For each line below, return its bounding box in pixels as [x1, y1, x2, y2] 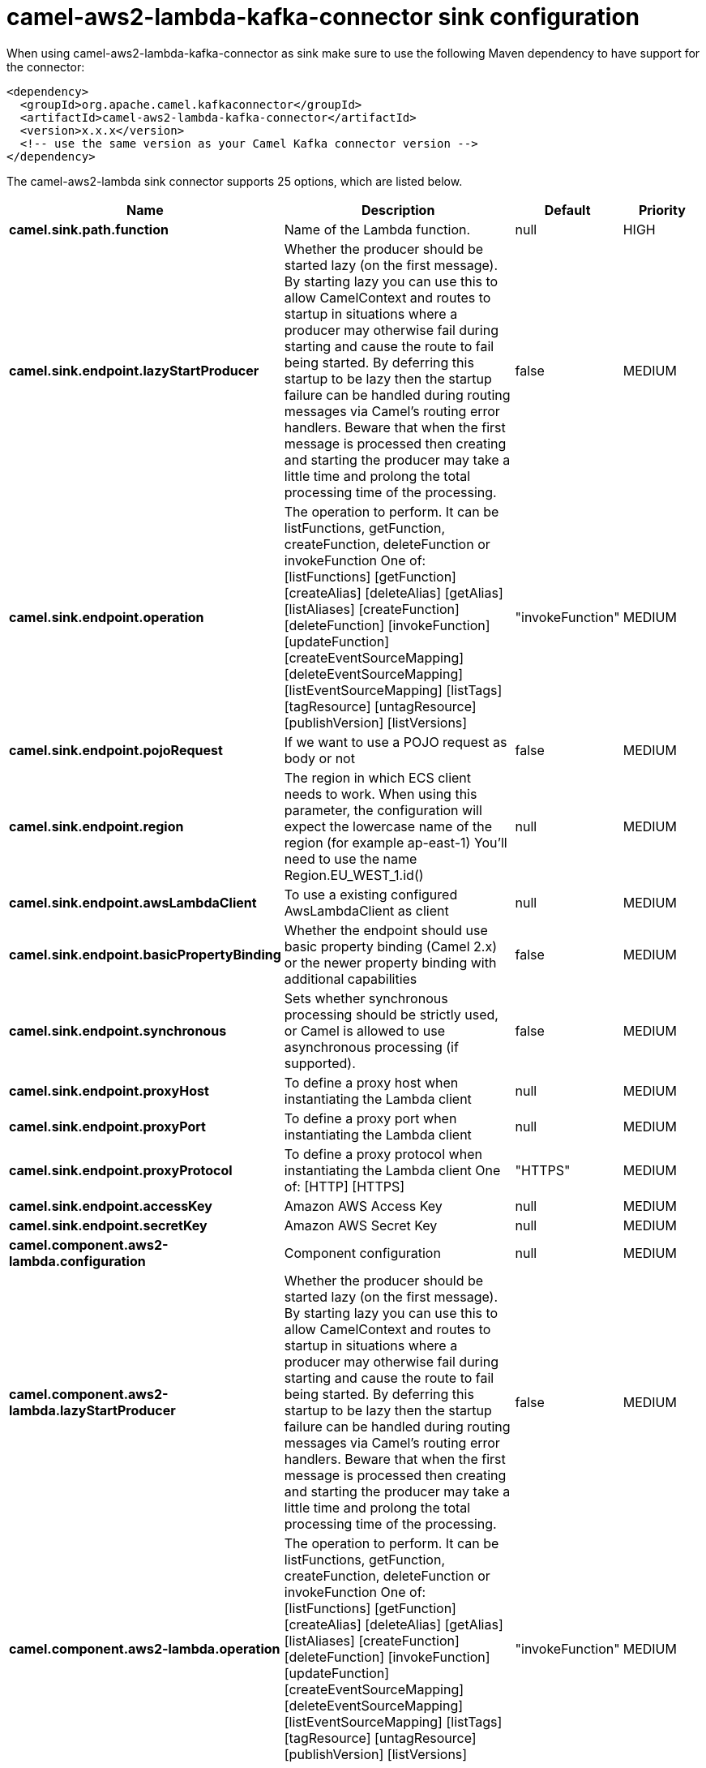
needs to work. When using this [284, 785, 477, 802]
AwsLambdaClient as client [284, 902, 449, 919]
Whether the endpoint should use [284, 921, 488, 938]
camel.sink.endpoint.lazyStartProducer [9, 362, 259, 379]
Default [544, 201, 591, 218]
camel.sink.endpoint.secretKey [9, 1217, 208, 1234]
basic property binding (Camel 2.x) [284, 938, 497, 955]
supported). [284, 1054, 356, 1071]
